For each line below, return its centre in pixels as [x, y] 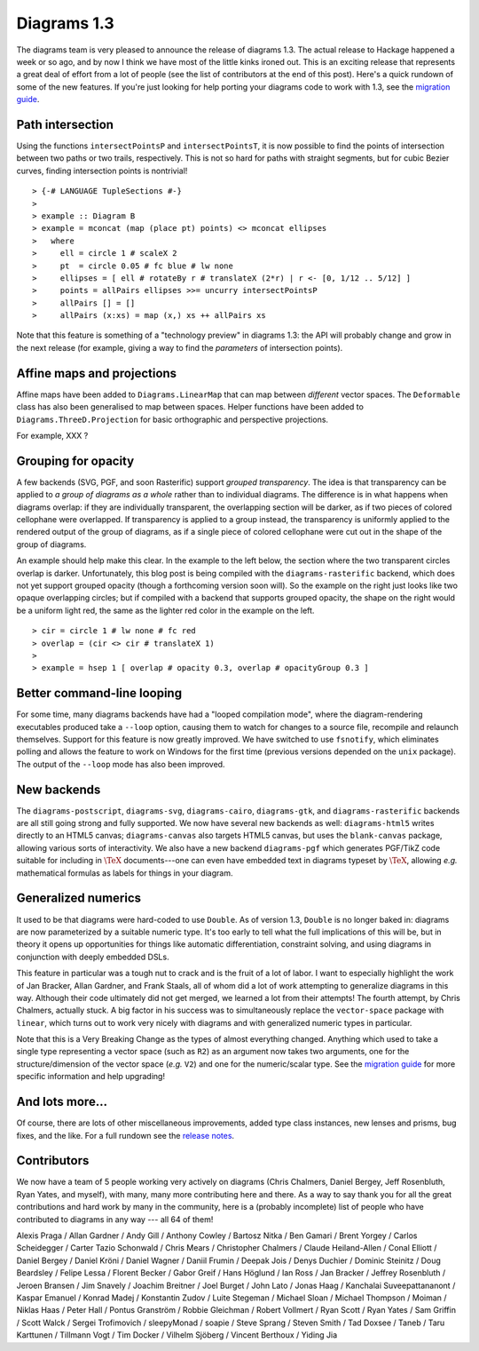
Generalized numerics [79, 898]
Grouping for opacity [75, 461]
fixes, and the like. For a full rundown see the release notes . [126, 1135]
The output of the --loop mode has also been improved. [121, 764]
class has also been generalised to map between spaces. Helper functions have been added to [190, 407]
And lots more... [62, 1102]
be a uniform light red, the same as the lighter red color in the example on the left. [165, 610]
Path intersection [65, 124]
